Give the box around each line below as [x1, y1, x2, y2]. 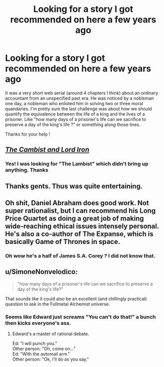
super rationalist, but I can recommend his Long [5, 207, 156, 215]
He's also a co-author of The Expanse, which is [5, 230, 154, 239]
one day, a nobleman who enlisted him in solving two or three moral [5, 100, 143, 106]
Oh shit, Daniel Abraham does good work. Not [5, 199, 149, 207]
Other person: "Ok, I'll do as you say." [12, 356, 89, 363]
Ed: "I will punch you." [12, 341, 57, 347]
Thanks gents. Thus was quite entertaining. [5, 182, 143, 190]
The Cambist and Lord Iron [5, 145, 90, 154]
